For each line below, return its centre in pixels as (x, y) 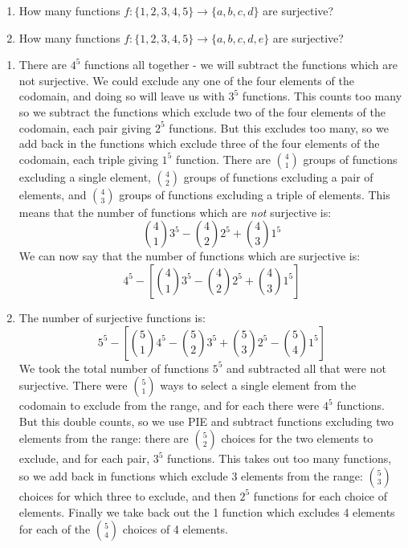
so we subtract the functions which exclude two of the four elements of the (202, 111)
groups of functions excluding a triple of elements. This (255, 194)
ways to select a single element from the (258, 385)
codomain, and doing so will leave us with (122, 96)
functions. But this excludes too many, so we (279, 127)
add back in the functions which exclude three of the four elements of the (199, 143)
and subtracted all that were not (306, 368)
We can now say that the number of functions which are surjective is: (190, 256)
